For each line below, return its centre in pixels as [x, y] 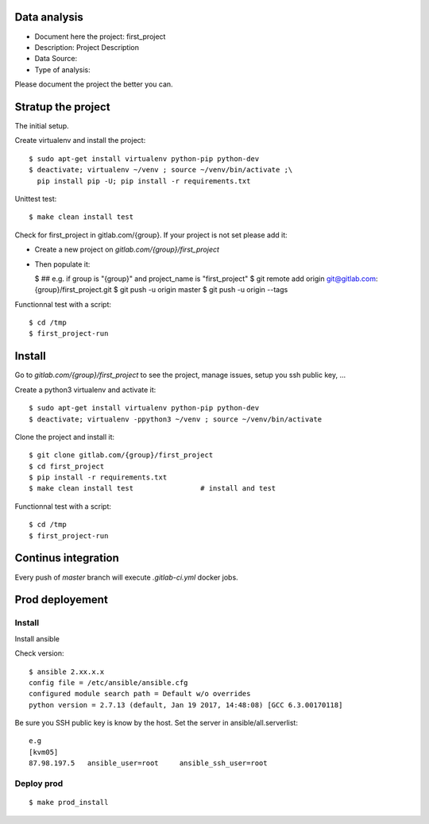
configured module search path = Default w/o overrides [140, 694]
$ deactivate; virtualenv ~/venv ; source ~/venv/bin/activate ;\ [161, 170]
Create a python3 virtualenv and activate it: [85, 390]
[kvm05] [44, 752]
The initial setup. [42, 125]
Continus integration [67, 558]
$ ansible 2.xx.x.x [67, 672]
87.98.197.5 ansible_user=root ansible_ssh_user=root [148, 763]
